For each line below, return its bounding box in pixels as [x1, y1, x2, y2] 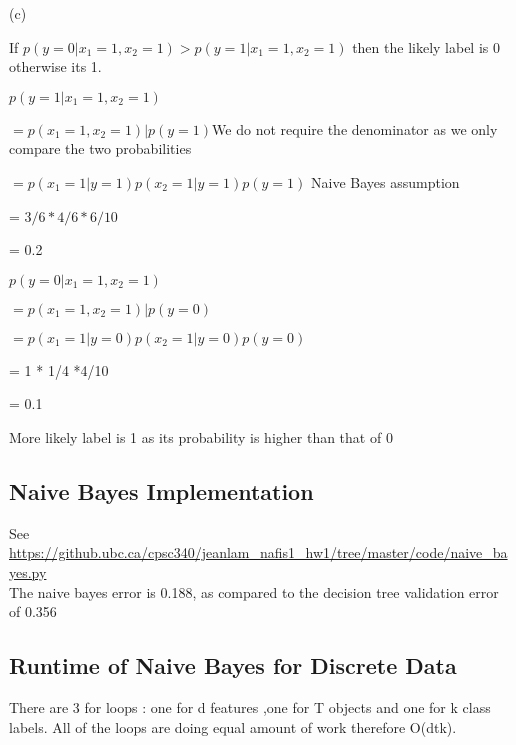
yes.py [9, 561, 47, 582]
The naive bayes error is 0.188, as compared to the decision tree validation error [9, 581, 499, 602]
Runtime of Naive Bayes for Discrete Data [9, 650, 457, 681]
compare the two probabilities [9, 138, 192, 159]
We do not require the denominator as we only [212, 118, 498, 139]
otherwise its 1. [9, 56, 102, 77]
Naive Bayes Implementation [9, 475, 314, 506]
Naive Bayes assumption [311, 171, 460, 192]
